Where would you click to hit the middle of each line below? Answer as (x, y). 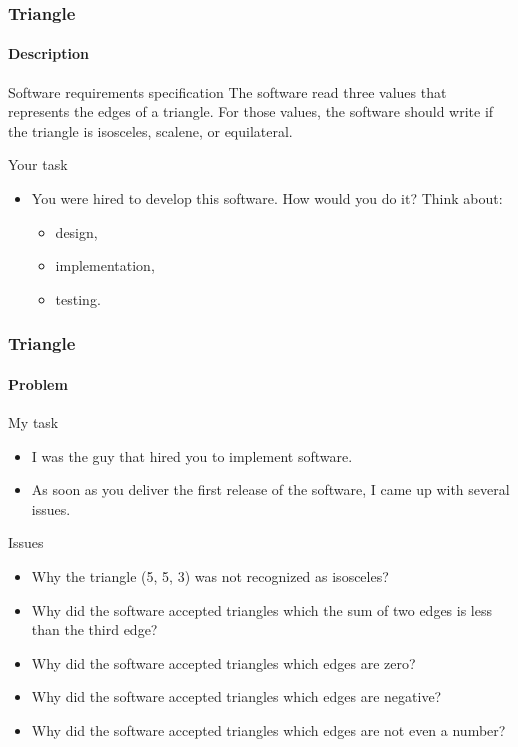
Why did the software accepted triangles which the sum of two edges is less (262, 609)
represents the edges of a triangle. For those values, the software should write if (251, 111)
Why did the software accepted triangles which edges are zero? (223, 662)
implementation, (105, 265)
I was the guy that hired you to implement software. (192, 455)
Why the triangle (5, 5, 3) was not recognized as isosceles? (210, 576)
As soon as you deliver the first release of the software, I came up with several (270, 489)
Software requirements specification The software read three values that (227, 91)
